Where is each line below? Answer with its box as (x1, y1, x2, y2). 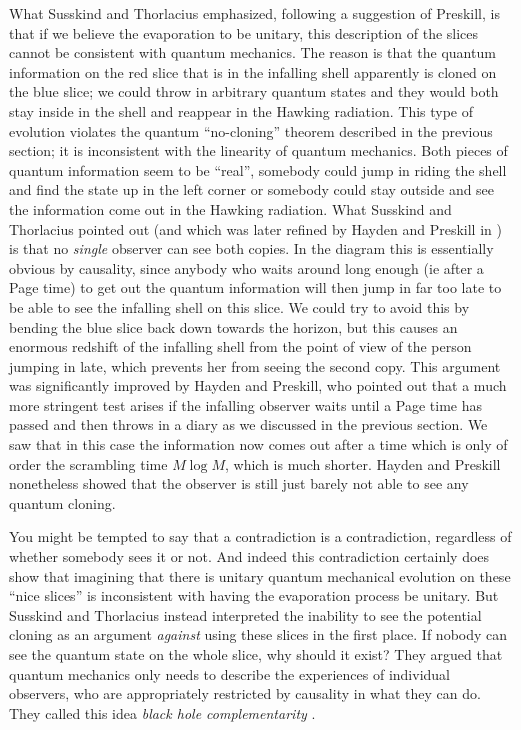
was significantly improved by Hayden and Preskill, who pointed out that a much (9, 375, 507, 396)
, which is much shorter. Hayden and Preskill (224, 453, 501, 474)
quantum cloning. (9, 492, 116, 513)
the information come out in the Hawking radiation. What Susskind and (9, 198, 452, 219)
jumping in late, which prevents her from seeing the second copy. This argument (9, 355, 501, 376)
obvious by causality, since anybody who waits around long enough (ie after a (9, 257, 484, 278)
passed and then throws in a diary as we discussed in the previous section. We (9, 414, 488, 435)
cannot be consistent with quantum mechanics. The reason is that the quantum (9, 42, 496, 63)
